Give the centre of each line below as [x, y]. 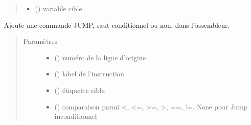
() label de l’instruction [89, 74]
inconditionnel [76, 116]
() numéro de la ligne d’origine [100, 57]
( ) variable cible [58, 8]
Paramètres [40, 41]
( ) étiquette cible [80, 90]
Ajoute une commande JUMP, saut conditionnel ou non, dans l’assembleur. [117, 25]
